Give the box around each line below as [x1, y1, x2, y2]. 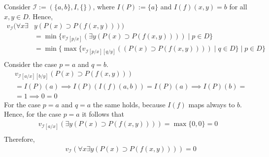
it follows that [82, 109, 125, 119]
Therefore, [4, 134, 35, 144]
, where [93, 1, 115, 11]
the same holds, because [93, 99, 166, 109]
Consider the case [4, 59, 57, 69]
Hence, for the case [4, 109, 61, 119]
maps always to [188, 99, 235, 109]
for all [229, 1, 247, 11]
